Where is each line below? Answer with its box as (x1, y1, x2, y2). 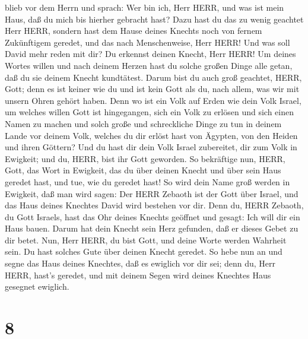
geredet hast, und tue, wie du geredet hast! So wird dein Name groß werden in (5, 175, 290, 188)
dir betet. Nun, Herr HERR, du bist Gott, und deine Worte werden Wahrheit (5, 233, 287, 246)
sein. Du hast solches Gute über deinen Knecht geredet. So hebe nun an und (5, 245, 282, 258)
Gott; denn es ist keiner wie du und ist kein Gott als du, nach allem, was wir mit (5, 83, 300, 95)
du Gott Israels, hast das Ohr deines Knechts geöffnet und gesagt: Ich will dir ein (5, 210, 300, 223)
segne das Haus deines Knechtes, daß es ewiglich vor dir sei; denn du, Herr (5, 257, 276, 270)
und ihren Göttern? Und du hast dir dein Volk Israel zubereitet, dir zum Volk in (5, 141, 297, 153)
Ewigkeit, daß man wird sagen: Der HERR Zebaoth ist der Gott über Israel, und (5, 187, 299, 199)
